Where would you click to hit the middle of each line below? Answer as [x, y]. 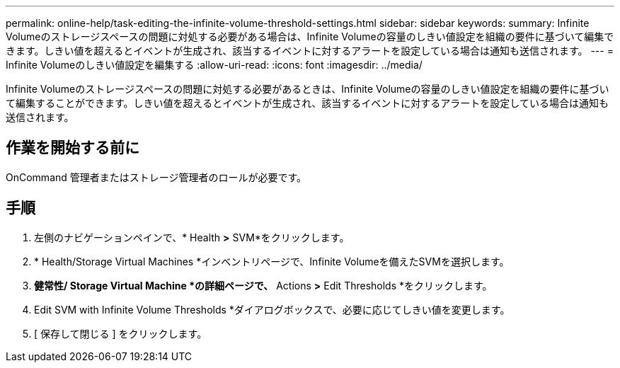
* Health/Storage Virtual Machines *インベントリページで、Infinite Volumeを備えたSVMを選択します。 [272, 261]
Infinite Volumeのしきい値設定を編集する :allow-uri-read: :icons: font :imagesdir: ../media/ [214, 65]
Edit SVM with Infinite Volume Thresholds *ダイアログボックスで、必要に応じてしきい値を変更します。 [272, 309]
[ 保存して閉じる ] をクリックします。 [121, 333]
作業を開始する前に [73, 148]
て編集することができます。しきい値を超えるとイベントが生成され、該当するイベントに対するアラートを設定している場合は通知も [307, 103]
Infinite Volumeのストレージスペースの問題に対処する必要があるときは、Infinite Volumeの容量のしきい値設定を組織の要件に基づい [308, 89]
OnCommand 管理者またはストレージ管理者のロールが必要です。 [156, 177]
